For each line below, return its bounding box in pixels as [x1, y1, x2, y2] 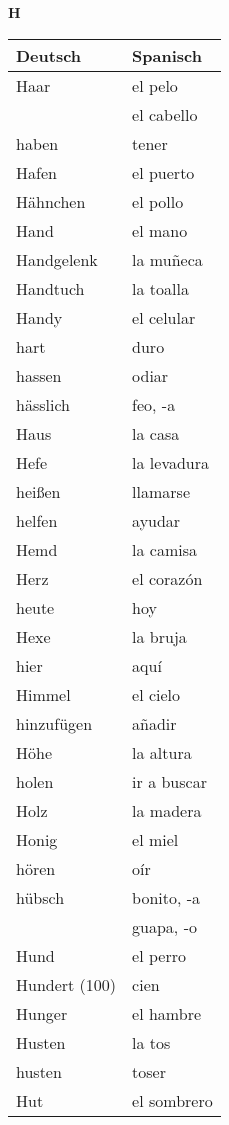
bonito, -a [132, 885, 201, 909]
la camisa [132, 537, 198, 561]
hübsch [16, 885, 65, 909]
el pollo [132, 189, 184, 213]
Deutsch [16, 43, 82, 67]
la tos [132, 1030, 171, 1054]
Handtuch [16, 276, 85, 300]
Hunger [16, 1001, 68, 1025]
